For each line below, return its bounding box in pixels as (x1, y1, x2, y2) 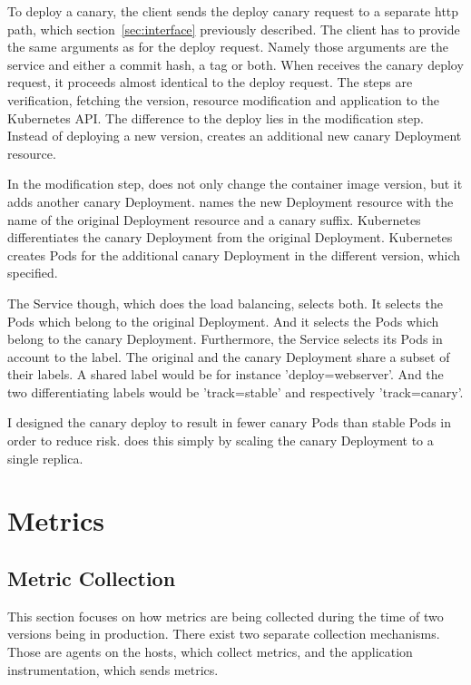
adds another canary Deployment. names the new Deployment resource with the (7, 191, 454, 210)
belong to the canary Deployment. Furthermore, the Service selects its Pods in (7, 329, 443, 348)
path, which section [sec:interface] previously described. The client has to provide (7, 19, 460, 38)
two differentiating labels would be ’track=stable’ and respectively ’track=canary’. (7, 382, 464, 401)
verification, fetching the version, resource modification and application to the (7, 90, 439, 109)
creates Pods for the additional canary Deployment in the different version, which (7, 245, 460, 264)
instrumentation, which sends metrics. (7, 660, 219, 679)
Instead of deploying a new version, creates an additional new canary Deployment (7, 126, 462, 145)
